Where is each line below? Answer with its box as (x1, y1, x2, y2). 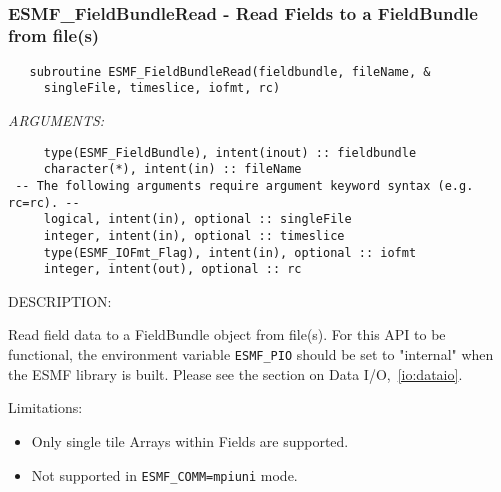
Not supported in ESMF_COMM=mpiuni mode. (31, 464, 298, 485)
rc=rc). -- (8, 195, 80, 210)
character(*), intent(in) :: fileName (43, 162, 302, 177)
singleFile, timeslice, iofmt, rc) (43, 81, 281, 96)
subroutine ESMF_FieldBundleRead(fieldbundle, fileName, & (29, 64, 431, 79)
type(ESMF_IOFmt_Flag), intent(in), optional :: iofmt (43, 245, 417, 260)
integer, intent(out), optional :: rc (43, 262, 302, 277)
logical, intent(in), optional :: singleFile (43, 212, 352, 227)
